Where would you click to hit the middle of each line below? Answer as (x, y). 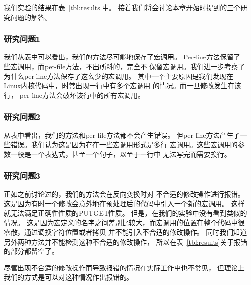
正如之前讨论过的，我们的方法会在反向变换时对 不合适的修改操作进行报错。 (124, 194)
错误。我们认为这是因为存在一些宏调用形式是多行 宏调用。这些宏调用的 (124, 144)
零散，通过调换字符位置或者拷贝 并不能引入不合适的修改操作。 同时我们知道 (125, 232)
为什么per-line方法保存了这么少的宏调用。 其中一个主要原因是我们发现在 (118, 76)
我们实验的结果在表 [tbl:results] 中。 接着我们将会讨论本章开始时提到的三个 (122, 7)
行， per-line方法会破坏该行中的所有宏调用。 (74, 95)
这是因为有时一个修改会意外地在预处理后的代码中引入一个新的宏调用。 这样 (124, 203)
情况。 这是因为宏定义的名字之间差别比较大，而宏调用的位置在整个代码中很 (124, 222)
